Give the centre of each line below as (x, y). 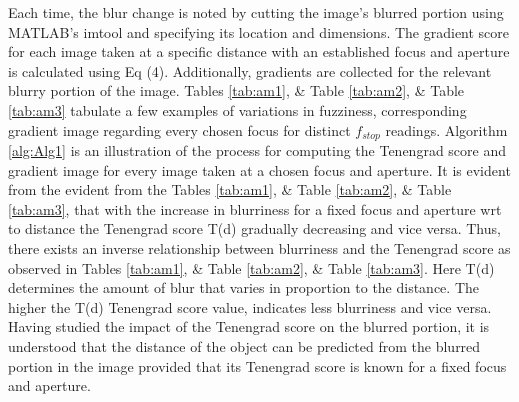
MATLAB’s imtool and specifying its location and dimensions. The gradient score (259, 31)
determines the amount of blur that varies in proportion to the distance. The (244, 287)
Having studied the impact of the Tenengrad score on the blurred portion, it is (249, 326)
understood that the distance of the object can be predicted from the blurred (244, 345)
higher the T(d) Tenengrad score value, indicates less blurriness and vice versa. (250, 306)
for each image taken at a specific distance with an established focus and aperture (259, 51)
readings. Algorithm (446, 129)
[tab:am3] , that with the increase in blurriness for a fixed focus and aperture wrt (255, 208)
